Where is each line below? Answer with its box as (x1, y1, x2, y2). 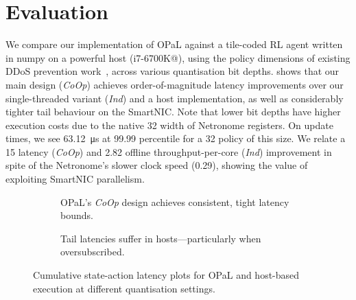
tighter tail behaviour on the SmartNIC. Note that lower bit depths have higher (5, 104, 341, 119)
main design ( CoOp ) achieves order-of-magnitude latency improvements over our (5, 77, 344, 91)
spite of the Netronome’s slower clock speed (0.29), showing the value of (5, 158, 308, 172)
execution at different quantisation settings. (33, 281, 215, 295)
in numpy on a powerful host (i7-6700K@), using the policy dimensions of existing (5, 50, 351, 65)
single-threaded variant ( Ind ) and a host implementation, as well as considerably (5, 91, 344, 105)
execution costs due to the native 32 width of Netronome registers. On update (5, 117, 333, 132)
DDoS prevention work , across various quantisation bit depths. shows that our (5, 64, 340, 78)
